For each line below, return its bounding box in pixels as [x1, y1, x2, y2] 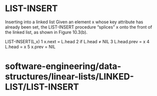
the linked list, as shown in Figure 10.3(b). [5, 29, 88, 35]
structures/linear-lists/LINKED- [5, 71, 134, 82]
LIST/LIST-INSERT [5, 81, 79, 93]
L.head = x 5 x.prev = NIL [5, 44, 56, 49]
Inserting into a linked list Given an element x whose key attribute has [5, 19, 143, 25]
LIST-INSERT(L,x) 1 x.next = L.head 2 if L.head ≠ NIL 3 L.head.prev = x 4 [5, 38, 150, 44]
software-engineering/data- [5, 61, 122, 72]
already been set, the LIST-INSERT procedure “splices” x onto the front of [5, 24, 153, 30]
